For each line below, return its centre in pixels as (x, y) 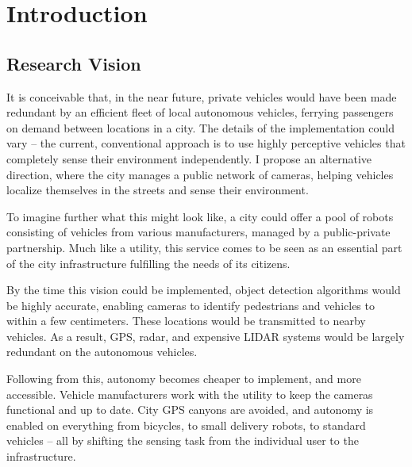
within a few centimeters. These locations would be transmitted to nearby (186, 321)
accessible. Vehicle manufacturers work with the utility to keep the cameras (190, 394)
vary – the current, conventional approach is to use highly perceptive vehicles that (206, 143)
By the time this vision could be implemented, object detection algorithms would (204, 290)
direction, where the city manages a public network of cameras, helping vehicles (200, 174)
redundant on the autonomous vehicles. (102, 352)
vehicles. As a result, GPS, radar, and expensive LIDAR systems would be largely (206, 336)
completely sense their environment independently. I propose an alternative (189, 158)
